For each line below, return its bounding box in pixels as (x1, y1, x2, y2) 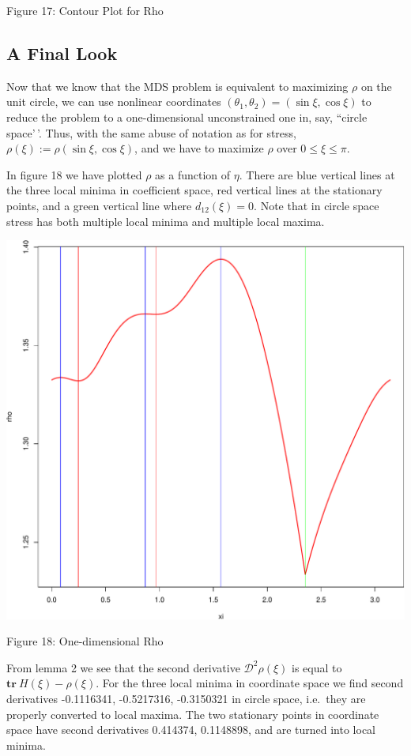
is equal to (292, 659, 342, 675)
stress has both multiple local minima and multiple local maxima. (6, 213, 325, 229)
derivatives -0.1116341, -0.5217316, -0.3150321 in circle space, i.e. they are (6, 690, 366, 706)
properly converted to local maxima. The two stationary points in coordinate (6, 705, 379, 722)
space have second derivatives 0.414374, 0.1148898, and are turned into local (6, 721, 375, 738)
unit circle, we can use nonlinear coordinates (6, 93, 221, 110)
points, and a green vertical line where (6, 197, 192, 213)
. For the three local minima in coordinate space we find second (96, 675, 404, 691)
